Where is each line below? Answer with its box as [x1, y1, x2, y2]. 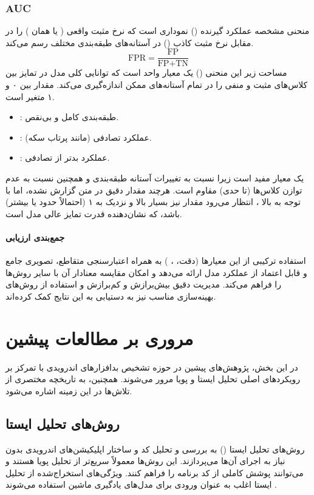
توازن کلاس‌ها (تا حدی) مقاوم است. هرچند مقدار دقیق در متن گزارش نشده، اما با [5, 183, 302, 196]
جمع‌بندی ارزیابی [5, 231, 65, 243]
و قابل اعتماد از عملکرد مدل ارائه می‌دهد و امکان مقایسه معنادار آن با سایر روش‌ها [5, 266, 307, 278]
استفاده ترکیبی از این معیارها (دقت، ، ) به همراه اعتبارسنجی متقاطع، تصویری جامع [5, 254, 306, 267]
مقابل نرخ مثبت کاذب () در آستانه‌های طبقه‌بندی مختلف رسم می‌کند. [5, 36, 254, 49]
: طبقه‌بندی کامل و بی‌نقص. [19, 110, 119, 123]
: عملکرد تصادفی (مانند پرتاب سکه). [19, 130, 152, 143]
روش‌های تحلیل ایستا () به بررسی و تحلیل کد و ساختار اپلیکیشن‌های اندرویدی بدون [5, 442, 305, 455]
